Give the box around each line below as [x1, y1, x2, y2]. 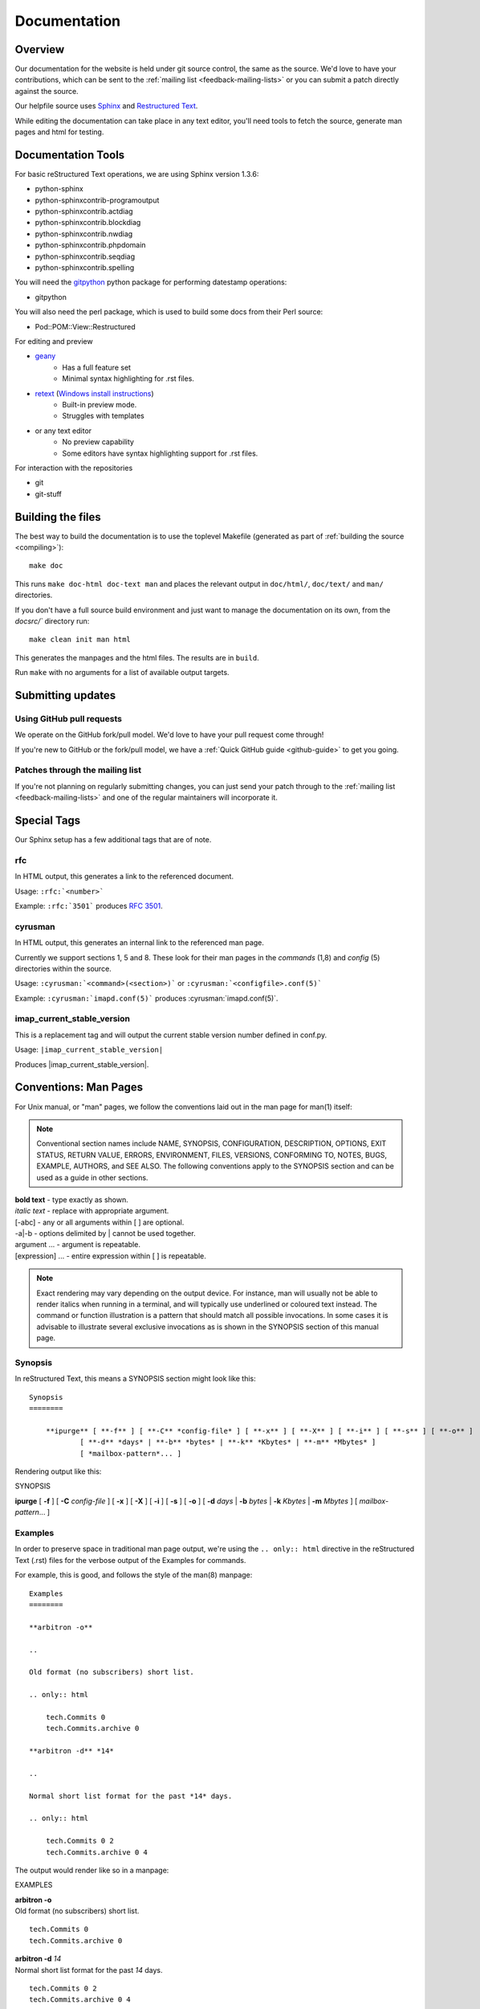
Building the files [14, 510, 102, 524]
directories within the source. [14, 964, 112, 973]
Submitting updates [14, 688, 116, 702]
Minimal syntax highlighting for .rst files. [62, 374, 194, 383]
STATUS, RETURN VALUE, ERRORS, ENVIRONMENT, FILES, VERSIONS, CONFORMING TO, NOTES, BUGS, [36, 1150, 388, 1160]
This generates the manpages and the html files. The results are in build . [14, 653, 260, 662]
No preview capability [62, 437, 134, 447]
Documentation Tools [14, 148, 125, 162]
